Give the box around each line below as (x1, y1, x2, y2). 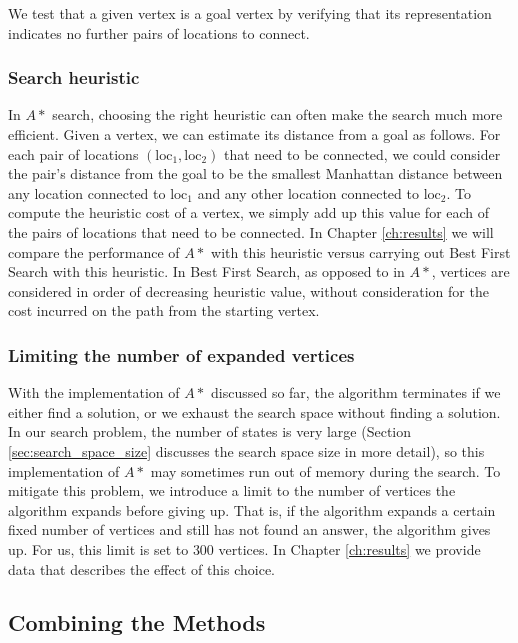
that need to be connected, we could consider (224, 143, 501, 164)
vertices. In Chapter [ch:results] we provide (218, 538, 481, 559)
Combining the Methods (8, 607, 266, 638)
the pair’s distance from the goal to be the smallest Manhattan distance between (8, 163, 503, 184)
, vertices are (431, 261, 510, 282)
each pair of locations (8, 143, 139, 164)
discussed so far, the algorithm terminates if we (211, 382, 501, 403)
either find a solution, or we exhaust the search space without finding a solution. (8, 401, 501, 422)
